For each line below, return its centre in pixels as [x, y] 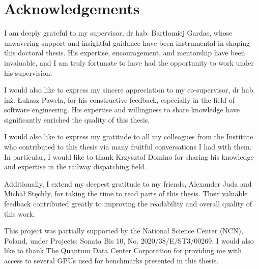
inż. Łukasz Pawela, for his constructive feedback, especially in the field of [120, 99]
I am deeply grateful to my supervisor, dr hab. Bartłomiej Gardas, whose [118, 33]
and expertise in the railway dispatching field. [75, 167]
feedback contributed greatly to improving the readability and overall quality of [128, 204]
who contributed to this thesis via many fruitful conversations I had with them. [128, 147]
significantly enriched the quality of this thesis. [77, 119]
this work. [20, 213]
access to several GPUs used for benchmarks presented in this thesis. [111, 260]
